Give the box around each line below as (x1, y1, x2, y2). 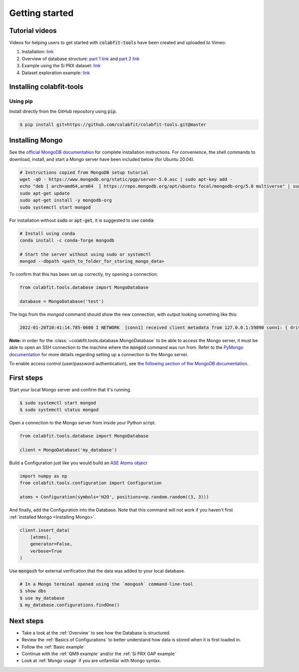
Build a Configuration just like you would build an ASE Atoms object (9, 460, 148, 466)
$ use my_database (19, 595, 65, 601)
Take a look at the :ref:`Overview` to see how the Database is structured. (21, 630, 170, 636)
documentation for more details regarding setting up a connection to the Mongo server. (9, 351, 189, 357)
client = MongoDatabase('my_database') (19, 447, 117, 453)
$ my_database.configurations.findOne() (19, 602, 120, 608)
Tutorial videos (9, 26, 57, 35)
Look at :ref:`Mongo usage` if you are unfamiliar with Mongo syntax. (21, 658, 161, 664)
